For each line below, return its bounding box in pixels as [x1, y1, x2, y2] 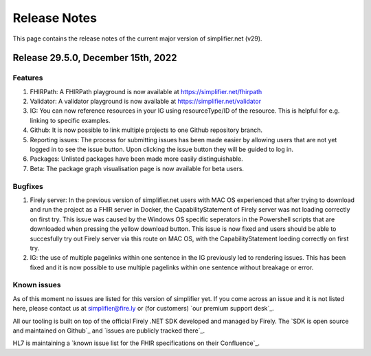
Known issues [12, 280, 61, 290]
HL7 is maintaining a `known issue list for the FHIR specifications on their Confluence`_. [12, 339, 260, 347]
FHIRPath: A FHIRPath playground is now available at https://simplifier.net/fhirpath [30, 87, 262, 96]
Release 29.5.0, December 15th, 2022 [12, 52, 177, 64]
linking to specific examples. [30, 116, 111, 124]
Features [12, 73, 43, 82]
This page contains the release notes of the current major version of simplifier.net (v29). [12, 34, 262, 43]
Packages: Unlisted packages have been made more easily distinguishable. [30, 155, 243, 163]
